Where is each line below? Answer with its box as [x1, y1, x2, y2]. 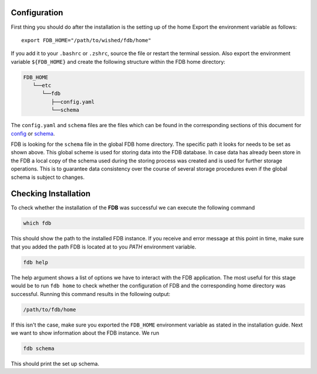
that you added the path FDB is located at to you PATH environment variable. [11, 243, 197, 250]
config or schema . [11, 130, 55, 137]
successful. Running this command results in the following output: [11, 290, 170, 297]
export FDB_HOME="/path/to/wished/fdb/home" [21, 37, 152, 43]
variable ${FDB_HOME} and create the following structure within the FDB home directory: [11, 58, 225, 65]
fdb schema [23, 345, 55, 352]
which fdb [23, 220, 52, 227]
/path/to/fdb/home [23, 306, 76, 313]
